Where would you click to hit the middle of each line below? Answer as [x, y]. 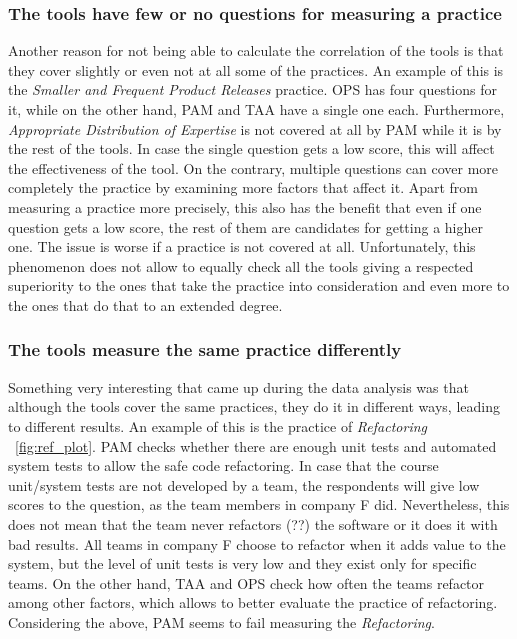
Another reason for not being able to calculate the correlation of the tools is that [256, 50]
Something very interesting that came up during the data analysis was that [238, 386]
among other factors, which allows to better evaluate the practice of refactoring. [253, 602]
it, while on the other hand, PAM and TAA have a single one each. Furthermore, [256, 109]
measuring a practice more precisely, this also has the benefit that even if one [245, 206]
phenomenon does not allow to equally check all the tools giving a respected [241, 265]
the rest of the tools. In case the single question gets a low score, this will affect [251, 148]
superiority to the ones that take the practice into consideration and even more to [259, 285]
